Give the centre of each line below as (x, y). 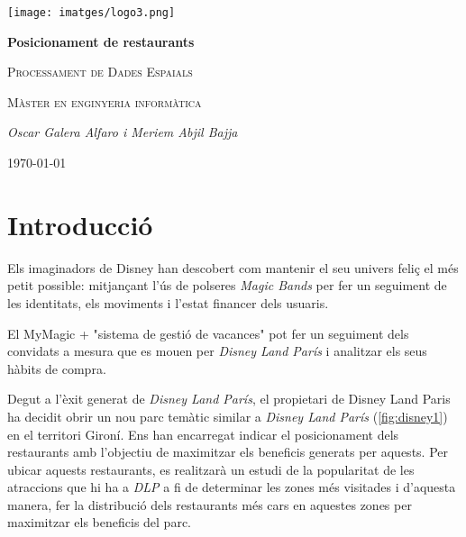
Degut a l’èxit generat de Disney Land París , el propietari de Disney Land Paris (229, 399)
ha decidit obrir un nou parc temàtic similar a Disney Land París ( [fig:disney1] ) (228, 416)
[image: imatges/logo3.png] (91, 13)
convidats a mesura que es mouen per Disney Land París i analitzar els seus (217, 351)
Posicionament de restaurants (101, 41)
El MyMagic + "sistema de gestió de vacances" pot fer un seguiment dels (208, 333)
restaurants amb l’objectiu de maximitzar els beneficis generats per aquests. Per (228, 452)
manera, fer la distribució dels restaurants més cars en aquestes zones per (210, 504)
